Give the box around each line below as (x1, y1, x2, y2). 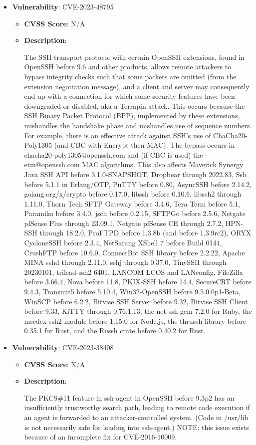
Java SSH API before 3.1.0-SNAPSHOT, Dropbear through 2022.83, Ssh (24, 169, 247, 179)
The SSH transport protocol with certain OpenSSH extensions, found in (24, 51, 245, 62)
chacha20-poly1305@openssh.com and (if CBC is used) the (24, 149, 203, 160)
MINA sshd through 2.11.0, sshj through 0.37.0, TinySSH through (24, 257, 227, 267)
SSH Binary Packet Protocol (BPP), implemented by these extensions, (24, 110, 240, 121)
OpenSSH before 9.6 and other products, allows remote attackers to (24, 61, 232, 72)
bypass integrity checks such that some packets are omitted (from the (24, 71, 237, 81)
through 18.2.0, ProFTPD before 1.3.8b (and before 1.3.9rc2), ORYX (39, 227, 252, 238)
